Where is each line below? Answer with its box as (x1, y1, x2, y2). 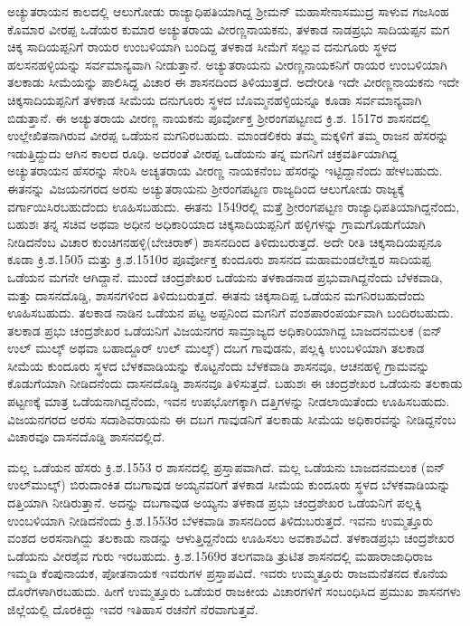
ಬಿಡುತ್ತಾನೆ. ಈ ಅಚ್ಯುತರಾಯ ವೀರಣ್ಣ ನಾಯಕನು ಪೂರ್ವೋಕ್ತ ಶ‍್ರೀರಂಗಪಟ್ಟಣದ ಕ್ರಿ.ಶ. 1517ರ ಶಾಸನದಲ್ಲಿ (7, 108, 430, 127)
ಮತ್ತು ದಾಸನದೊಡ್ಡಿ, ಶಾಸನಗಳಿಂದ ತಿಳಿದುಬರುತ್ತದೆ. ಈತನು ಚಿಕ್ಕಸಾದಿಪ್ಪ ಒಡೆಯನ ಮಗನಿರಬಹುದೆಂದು (7, 285, 425, 304)
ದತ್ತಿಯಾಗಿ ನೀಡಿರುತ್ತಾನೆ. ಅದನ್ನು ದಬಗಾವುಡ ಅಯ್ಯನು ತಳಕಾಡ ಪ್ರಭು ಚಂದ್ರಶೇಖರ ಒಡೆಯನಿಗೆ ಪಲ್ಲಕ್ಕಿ (7, 493, 422, 512)
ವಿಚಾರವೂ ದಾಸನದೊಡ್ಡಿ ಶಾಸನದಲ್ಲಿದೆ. (7, 427, 165, 446)
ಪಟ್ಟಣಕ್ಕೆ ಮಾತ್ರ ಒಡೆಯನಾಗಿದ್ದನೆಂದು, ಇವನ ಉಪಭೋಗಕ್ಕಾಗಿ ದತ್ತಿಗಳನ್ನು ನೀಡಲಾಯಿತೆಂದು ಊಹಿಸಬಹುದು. (7, 392, 450, 411)
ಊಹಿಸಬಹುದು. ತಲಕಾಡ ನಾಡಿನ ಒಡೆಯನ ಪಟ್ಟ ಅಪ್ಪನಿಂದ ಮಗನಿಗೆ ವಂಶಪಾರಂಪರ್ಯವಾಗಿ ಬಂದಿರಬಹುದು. (7, 303, 454, 322)
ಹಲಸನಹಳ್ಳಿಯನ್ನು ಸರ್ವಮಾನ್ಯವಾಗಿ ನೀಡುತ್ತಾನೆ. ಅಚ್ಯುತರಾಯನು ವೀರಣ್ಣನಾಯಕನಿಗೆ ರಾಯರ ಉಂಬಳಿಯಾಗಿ (7, 54, 447, 73)
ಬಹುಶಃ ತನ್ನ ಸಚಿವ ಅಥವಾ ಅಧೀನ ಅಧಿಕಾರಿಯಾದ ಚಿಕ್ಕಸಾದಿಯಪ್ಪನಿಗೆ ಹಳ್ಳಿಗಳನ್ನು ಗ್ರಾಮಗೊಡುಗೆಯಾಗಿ (7, 214, 426, 233)
